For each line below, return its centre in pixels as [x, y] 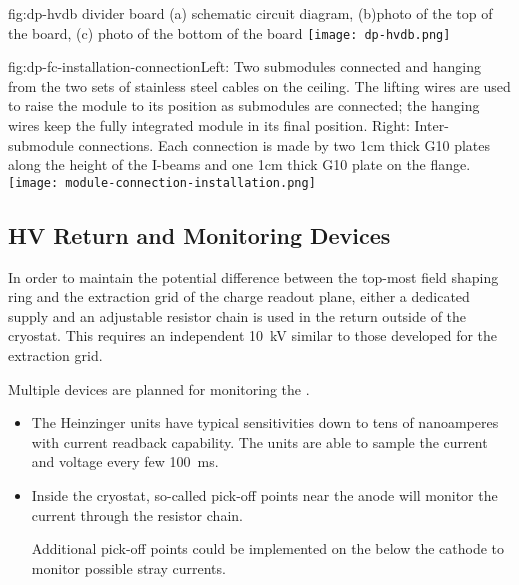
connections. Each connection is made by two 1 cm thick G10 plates [284, 144]
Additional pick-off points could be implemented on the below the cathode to [267, 548]
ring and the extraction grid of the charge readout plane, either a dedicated [239, 296]
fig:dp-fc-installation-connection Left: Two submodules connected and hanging [244, 66]
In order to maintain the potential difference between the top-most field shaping [253, 276]
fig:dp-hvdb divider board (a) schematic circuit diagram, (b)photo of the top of [250, 13]
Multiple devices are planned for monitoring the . [159, 388]
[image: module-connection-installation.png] [162, 182]
